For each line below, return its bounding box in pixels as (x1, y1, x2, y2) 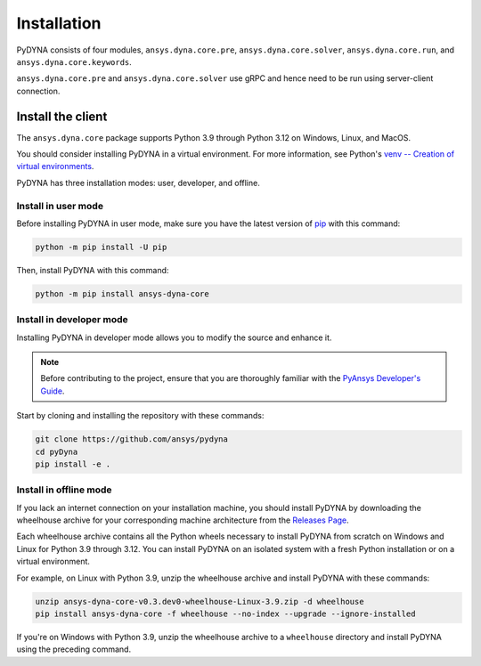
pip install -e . (35, 459, 111, 469)
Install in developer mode (16, 313, 128, 326)
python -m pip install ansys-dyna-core (35, 288, 209, 298)
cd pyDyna (35, 446, 78, 457)
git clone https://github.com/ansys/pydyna (35, 435, 229, 444)
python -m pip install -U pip (35, 241, 167, 252)
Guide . (40, 386, 65, 396)
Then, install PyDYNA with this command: (16, 264, 169, 275)
